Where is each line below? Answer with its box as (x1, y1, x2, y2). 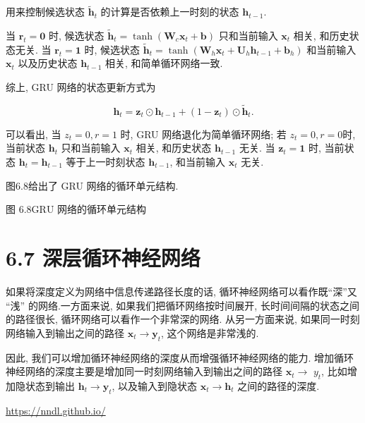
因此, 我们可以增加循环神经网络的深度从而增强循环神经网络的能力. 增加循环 (6, 350, 354, 364)
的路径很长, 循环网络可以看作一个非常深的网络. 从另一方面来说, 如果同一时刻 (6, 312, 360, 326)
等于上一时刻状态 (66, 154, 145, 169)
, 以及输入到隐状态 (112, 378, 198, 393)
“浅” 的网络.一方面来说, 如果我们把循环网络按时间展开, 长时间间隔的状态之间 (6, 298, 359, 312)
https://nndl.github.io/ (6, 403, 106, 417)
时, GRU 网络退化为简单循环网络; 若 (120, 126, 287, 141)
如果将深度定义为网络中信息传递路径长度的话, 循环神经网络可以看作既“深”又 (6, 283, 357, 298)
